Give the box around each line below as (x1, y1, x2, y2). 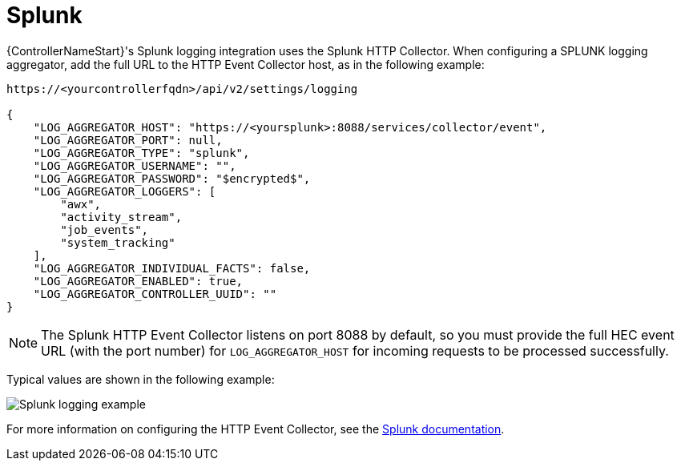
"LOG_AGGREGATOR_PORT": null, (33, 133, 223, 147)
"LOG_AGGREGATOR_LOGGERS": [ (33, 184, 216, 198)
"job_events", (60, 223, 149, 236)
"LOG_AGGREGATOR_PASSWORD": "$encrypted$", (33, 171, 311, 185)
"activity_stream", (60, 210, 183, 223)
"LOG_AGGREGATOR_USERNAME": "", (33, 159, 236, 172)
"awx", (60, 197, 102, 211)
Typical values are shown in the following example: (6, 372, 275, 386)
